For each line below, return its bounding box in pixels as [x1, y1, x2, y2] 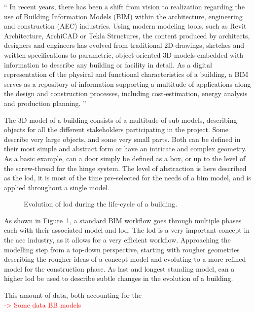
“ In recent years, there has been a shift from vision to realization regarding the [4, 1, 245, 11]
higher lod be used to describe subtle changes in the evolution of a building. [4, 273, 233, 283]
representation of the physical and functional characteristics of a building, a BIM [4, 69, 249, 79]
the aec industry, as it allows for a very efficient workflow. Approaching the [4, 235, 231, 245]
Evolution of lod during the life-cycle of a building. [24, 199, 178, 209]
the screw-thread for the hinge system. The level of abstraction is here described [4, 163, 247, 173]
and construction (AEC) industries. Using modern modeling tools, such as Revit [4, 21, 247, 31]
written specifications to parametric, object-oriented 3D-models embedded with [4, 49, 244, 60]
